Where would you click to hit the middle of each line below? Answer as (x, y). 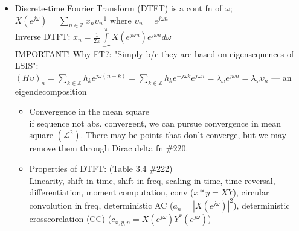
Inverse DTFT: (43, 36)
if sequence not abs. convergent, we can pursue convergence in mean (155, 123)
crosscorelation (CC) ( (70, 219)
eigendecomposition (51, 91)
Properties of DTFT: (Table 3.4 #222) (101, 168)
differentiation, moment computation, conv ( (111, 192)
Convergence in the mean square (89, 111)
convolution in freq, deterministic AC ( (101, 205)
